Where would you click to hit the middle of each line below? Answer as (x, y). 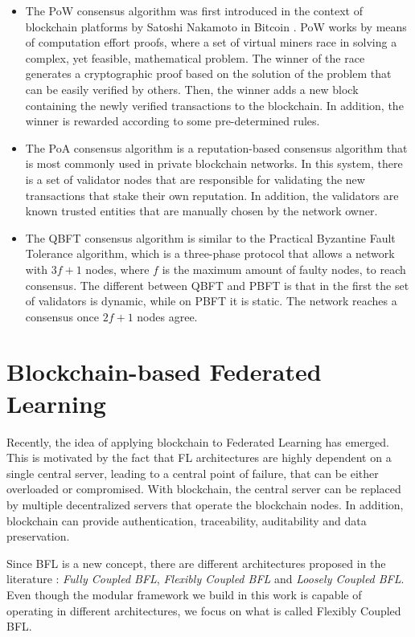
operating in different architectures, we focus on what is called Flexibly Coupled (204, 610)
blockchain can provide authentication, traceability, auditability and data (187, 520)
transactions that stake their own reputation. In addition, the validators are (212, 195)
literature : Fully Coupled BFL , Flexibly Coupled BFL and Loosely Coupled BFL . (205, 579)
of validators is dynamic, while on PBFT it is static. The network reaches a (211, 301)
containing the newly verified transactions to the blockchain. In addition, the (214, 105)
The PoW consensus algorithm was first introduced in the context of (194, 10)
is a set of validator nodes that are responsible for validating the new (195, 179)
